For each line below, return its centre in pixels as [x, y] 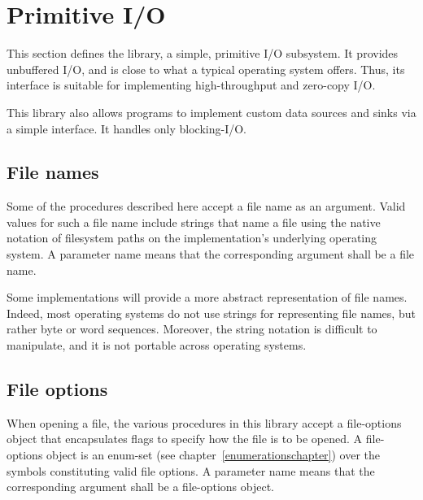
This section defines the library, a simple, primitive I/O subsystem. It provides [203, 53]
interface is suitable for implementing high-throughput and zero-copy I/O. [191, 85]
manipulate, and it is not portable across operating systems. [157, 345]
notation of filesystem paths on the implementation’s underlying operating [192, 238]
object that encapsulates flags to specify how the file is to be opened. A [185, 439]
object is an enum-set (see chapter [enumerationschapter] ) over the [214, 455]
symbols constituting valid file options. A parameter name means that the [191, 470]
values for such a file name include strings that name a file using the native [194, 222]
